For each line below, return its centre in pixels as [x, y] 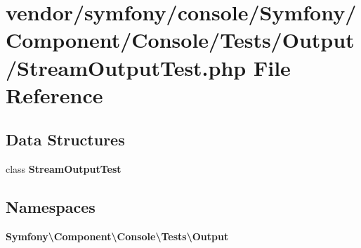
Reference [54, 94]
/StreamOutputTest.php [126, 67]
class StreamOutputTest [64, 169]
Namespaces [51, 207]
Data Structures [65, 139]
